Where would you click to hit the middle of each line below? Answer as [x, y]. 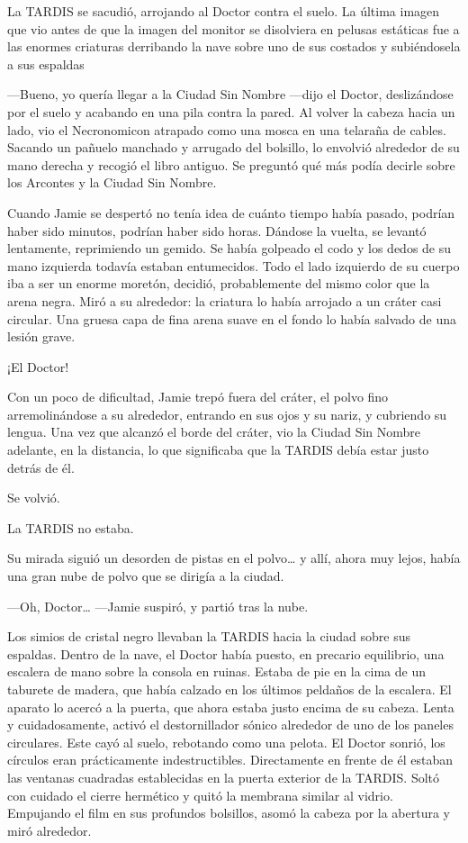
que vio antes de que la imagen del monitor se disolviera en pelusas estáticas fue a [234, 28]
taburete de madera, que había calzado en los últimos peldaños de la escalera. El [229, 689]
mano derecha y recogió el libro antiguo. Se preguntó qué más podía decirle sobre [231, 164]
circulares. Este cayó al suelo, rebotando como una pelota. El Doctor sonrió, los [226, 742]
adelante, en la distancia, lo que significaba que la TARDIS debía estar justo [218, 450]
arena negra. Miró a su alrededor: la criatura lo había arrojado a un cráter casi [225, 300]
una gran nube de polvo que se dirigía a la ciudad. [146, 576]
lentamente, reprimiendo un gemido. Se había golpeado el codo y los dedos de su [229, 248]
